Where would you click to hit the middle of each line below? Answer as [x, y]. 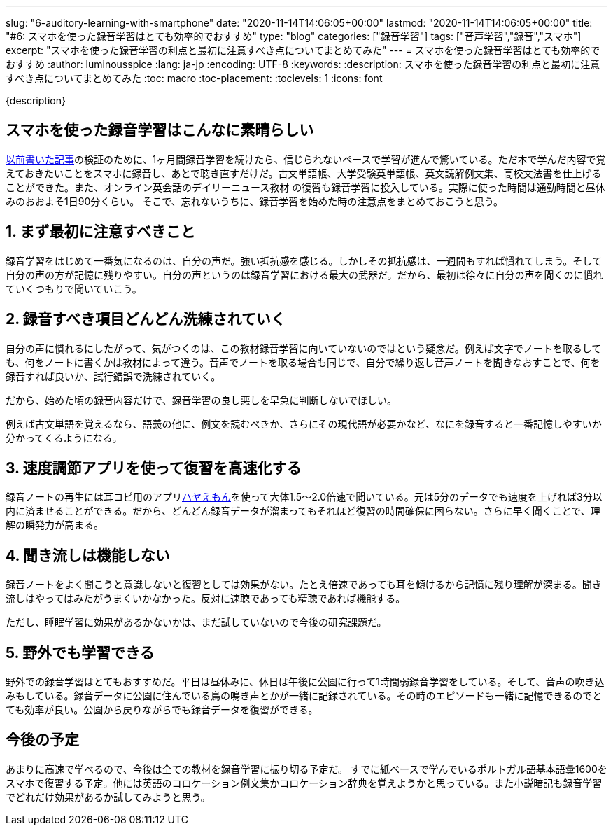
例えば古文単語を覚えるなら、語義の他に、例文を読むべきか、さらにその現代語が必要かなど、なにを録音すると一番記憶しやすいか [304, 424]
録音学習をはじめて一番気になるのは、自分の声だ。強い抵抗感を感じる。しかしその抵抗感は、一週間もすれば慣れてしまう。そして [304, 260]
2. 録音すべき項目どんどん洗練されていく [146, 319]
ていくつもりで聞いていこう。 [74, 288]
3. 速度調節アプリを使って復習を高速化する [154, 468]
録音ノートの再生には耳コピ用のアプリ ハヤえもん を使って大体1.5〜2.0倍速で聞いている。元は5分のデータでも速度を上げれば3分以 [304, 497]
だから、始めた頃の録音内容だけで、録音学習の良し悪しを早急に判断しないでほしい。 [202, 400]
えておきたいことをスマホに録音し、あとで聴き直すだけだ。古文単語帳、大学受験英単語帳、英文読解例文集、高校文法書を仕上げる [304, 173]
